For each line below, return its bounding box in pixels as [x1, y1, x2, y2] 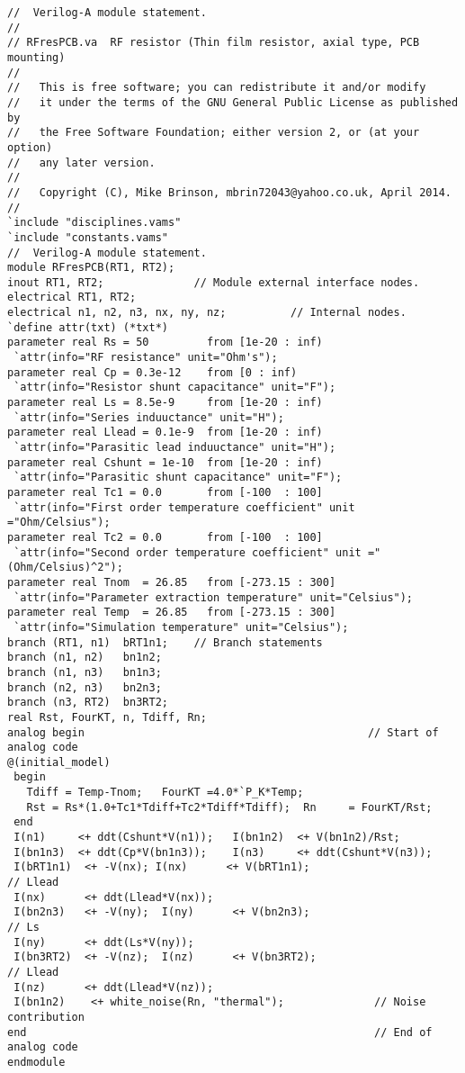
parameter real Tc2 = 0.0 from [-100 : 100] [7, 530, 323, 544]
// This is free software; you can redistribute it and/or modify [7, 81, 426, 95]
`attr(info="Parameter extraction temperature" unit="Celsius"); [13, 591, 414, 604]
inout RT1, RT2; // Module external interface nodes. [7, 275, 420, 289]
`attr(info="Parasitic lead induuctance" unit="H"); [13, 441, 336, 455]
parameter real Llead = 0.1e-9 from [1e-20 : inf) [7, 426, 323, 439]
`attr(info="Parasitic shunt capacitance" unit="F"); [13, 471, 343, 484]
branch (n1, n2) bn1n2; [7, 651, 162, 664]
